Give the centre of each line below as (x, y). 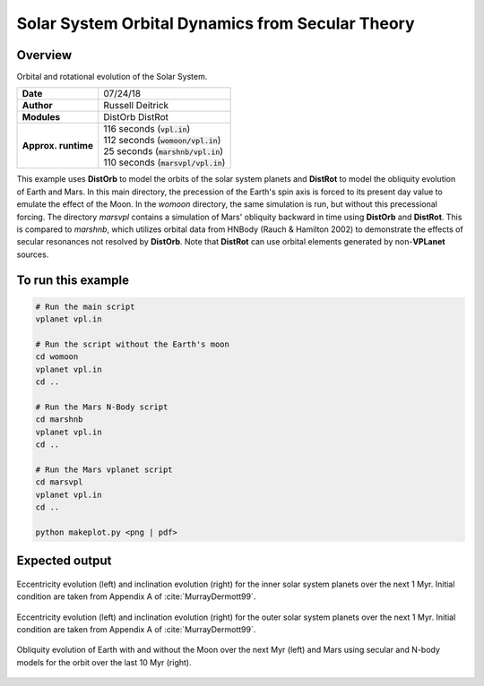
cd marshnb (59, 420)
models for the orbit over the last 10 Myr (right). (104, 662)
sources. (33, 254)
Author (37, 106)
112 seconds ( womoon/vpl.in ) (162, 141)
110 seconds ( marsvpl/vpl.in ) (164, 163)
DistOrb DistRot (136, 117)
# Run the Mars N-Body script (102, 407)
